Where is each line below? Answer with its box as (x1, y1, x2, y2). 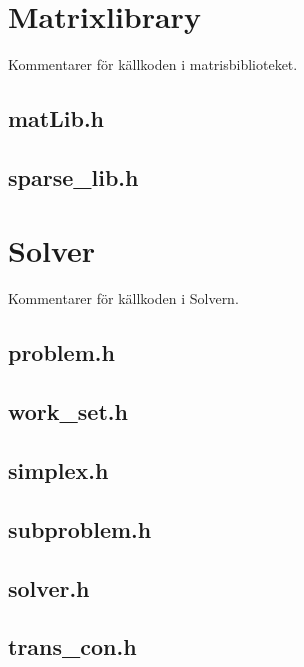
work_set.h (8, 396, 128, 427)
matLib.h (8, 103, 105, 134)
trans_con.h (8, 631, 137, 662)
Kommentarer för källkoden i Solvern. (8, 288, 239, 309)
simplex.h (8, 454, 109, 485)
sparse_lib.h (8, 161, 139, 192)
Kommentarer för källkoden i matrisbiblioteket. (8, 54, 298, 75)
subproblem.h (8, 513, 152, 544)
